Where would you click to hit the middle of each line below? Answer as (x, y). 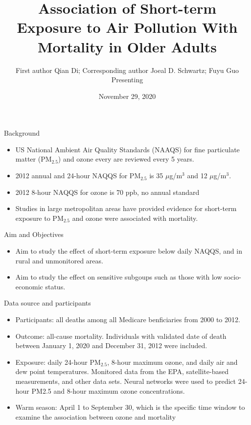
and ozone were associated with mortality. (135, 218)
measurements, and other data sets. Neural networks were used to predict (125, 381)
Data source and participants (47, 303)
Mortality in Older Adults (127, 46)
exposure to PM (39, 218)
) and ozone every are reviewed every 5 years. (126, 159)
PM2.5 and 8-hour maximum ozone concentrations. (108, 390)
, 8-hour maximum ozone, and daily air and (172, 362)
